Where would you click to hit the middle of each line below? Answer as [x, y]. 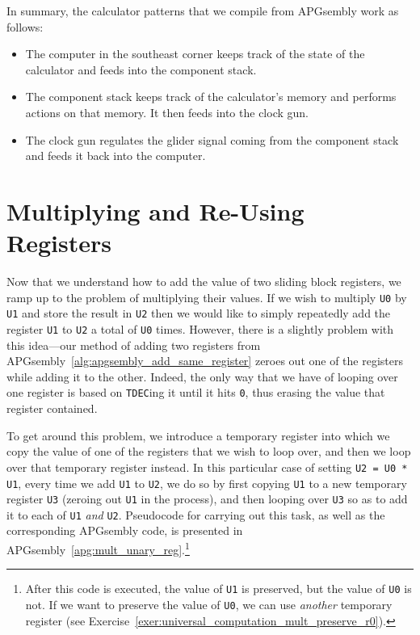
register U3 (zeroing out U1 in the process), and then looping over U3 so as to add [207, 499]
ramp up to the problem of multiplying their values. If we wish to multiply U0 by [207, 297]
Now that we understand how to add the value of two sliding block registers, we [204, 282]
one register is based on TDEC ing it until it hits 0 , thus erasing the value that [196, 392]
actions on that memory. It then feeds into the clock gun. [167, 112]
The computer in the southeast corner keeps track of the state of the [195, 54]
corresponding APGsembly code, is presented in [125, 530]
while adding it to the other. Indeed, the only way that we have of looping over [202, 376]
